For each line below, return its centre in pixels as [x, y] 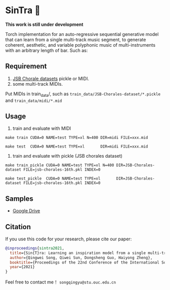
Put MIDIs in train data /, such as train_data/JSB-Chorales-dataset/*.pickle [83, 94]
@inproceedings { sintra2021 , [35, 248]
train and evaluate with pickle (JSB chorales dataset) [68, 156]
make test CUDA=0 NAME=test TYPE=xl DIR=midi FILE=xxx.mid [77, 147]
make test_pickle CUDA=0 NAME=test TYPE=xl [53, 179]
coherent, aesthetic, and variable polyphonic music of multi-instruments [80, 45]
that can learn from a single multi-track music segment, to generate [76, 40]
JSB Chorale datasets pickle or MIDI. [51, 79]
